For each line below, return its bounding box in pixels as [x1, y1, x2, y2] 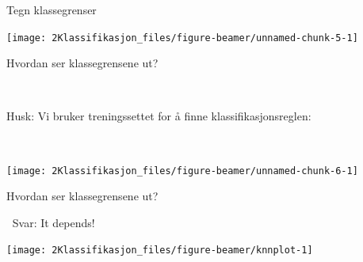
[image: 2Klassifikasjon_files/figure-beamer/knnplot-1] [6, 245, 313, 256]
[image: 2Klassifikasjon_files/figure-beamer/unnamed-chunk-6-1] [6, 165, 358, 177]
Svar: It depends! [12, 214, 95, 230]
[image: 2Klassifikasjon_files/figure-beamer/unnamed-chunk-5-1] [6, 32, 358, 44]
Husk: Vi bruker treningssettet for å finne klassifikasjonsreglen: [6, 108, 311, 124]
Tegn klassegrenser [6, 2, 97, 17]
